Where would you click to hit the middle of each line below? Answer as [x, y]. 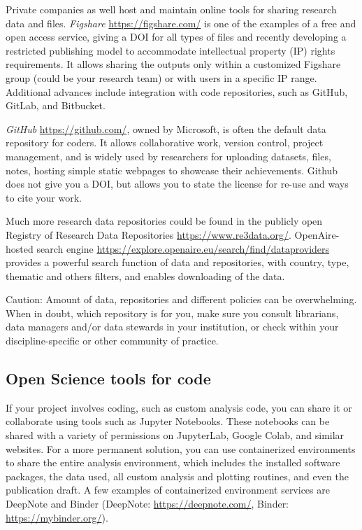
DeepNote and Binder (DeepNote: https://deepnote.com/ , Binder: [147, 504]
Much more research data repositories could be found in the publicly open [164, 221]
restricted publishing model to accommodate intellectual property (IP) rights [171, 50]
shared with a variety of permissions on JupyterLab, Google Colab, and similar [175, 435]
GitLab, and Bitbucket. [56, 105]
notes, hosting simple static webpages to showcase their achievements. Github [172, 170]
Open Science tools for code [108, 378]
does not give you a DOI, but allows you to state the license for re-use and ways [177, 184]
